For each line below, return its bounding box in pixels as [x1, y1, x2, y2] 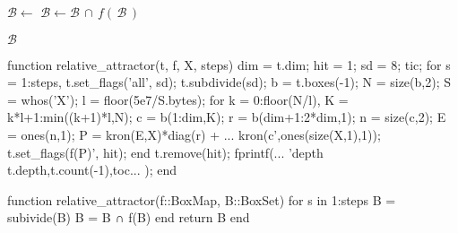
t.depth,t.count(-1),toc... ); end [7, 160, 177, 179]
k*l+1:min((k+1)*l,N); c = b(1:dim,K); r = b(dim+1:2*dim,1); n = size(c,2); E [7, 108, 446, 126]
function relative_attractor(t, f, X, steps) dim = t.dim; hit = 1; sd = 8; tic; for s [7, 55, 451, 73]
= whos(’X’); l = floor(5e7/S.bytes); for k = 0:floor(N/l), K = [7, 90, 349, 108]
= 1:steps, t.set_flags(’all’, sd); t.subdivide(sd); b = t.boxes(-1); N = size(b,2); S [7, 73, 451, 91]
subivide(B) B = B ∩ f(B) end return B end [7, 208, 250, 227]
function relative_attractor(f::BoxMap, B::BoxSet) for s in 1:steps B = [7, 190, 396, 209]
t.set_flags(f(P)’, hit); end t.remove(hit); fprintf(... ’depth [7, 142, 324, 161]
